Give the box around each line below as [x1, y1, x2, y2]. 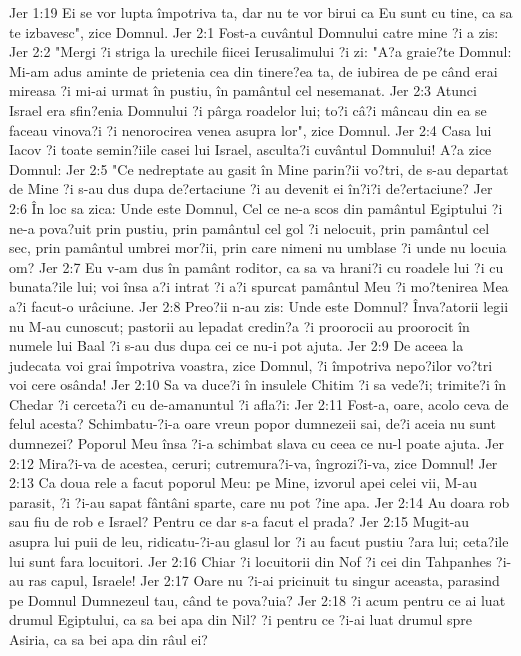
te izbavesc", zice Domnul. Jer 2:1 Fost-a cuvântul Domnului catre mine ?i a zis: [9, 21, 499, 42]
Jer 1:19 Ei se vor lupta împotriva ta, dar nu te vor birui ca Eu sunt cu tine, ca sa [9, 2, 513, 22]
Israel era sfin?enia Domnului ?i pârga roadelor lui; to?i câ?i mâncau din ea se [9, 99, 487, 120]
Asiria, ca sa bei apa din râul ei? [9, 629, 208, 649]
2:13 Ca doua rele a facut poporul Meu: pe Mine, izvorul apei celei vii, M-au [9, 472, 477, 493]
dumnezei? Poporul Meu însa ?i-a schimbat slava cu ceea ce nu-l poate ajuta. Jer [9, 433, 504, 454]
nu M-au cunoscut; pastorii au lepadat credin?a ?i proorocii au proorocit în [9, 315, 470, 336]
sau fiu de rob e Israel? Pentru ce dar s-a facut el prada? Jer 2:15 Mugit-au [9, 511, 470, 532]
